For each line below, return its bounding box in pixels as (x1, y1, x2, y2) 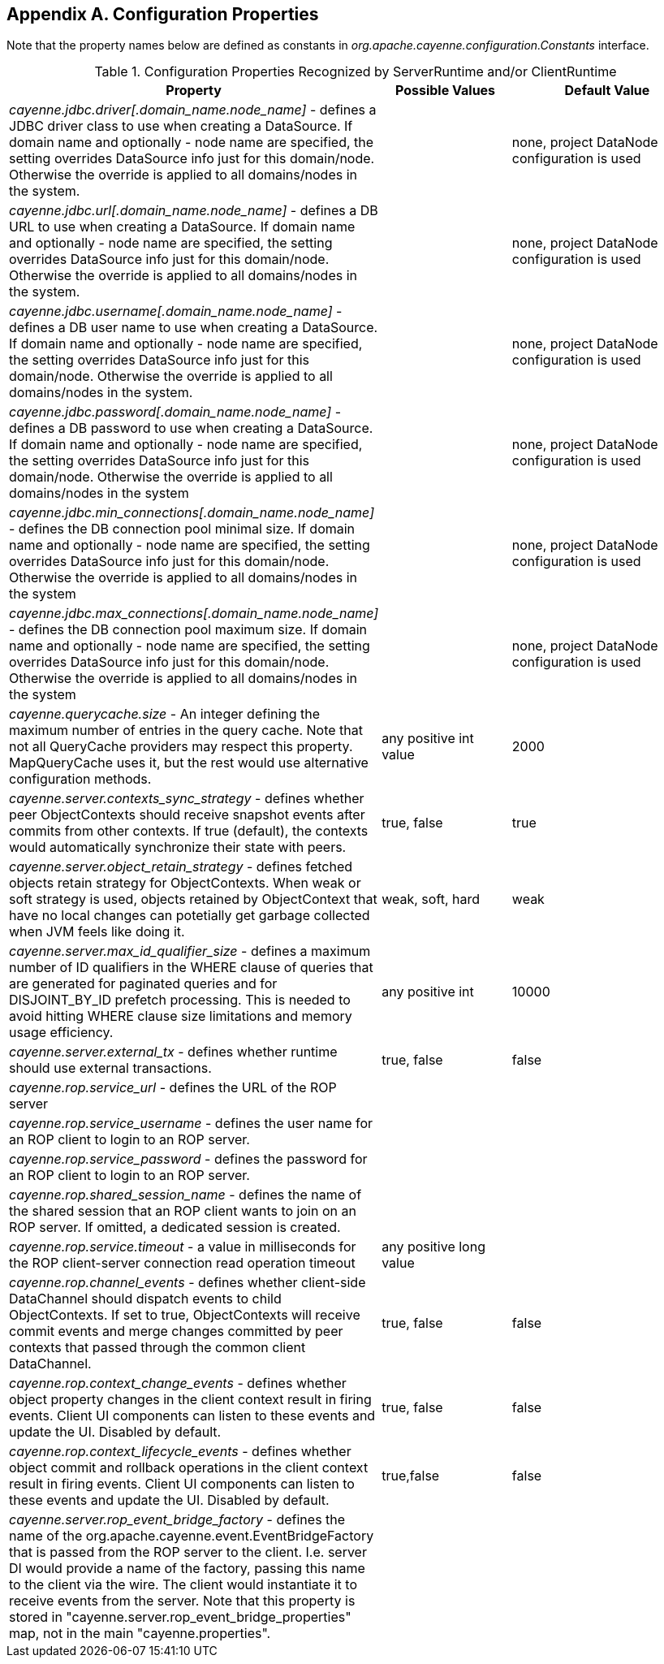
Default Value (564, 82, 650, 99)
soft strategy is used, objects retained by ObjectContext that (9, 891, 377, 908)
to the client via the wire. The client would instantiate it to (9, 1576, 357, 1593)
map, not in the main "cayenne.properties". (9, 1625, 271, 1642)
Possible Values (395, 82, 496, 99)
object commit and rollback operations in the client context (9, 1459, 369, 1476)
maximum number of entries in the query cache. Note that (9, 722, 364, 739)
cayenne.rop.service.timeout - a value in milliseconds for (9, 1238, 356, 1256)
